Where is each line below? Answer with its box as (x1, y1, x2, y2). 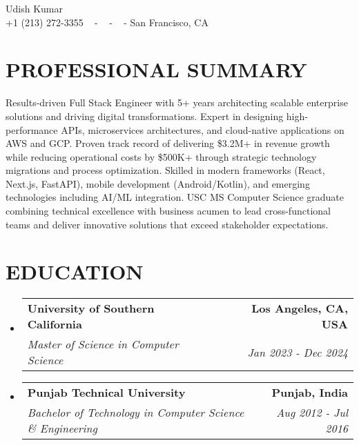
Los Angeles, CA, (251, 300, 348, 317)
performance (6, 122, 58, 137)
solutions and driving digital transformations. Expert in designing (6, 108, 284, 123)
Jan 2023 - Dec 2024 (247, 344, 348, 360)
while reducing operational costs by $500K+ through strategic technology (6, 149, 317, 164)
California (27, 316, 82, 333)
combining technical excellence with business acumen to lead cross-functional (6, 204, 331, 218)
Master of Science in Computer (27, 336, 179, 353)
